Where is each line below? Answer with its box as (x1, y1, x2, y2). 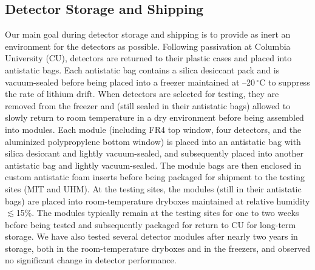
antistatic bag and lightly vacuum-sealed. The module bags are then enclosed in (5, 158, 302, 171)
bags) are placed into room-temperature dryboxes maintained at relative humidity (5, 194, 310, 207)
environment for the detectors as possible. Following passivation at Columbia (5, 39, 291, 52)
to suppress (268, 75, 310, 88)
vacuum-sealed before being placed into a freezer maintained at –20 (5, 75, 256, 88)
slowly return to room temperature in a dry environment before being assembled (5, 111, 304, 124)
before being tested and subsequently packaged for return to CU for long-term (5, 218, 296, 231)
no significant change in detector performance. (5, 254, 177, 266)
